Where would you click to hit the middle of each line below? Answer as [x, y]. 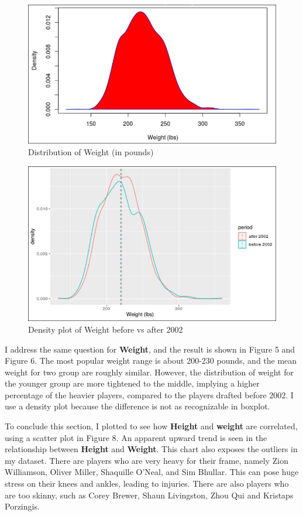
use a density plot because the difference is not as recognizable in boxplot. [137, 406]
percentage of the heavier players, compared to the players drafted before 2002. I [149, 394]
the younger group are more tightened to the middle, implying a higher [132, 383]
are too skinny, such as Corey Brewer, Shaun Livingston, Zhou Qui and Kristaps [149, 495]
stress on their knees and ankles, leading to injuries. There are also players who [147, 483]
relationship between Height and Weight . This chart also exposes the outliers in [151, 449]
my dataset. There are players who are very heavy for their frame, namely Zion [147, 460]
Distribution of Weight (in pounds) [91, 152]
